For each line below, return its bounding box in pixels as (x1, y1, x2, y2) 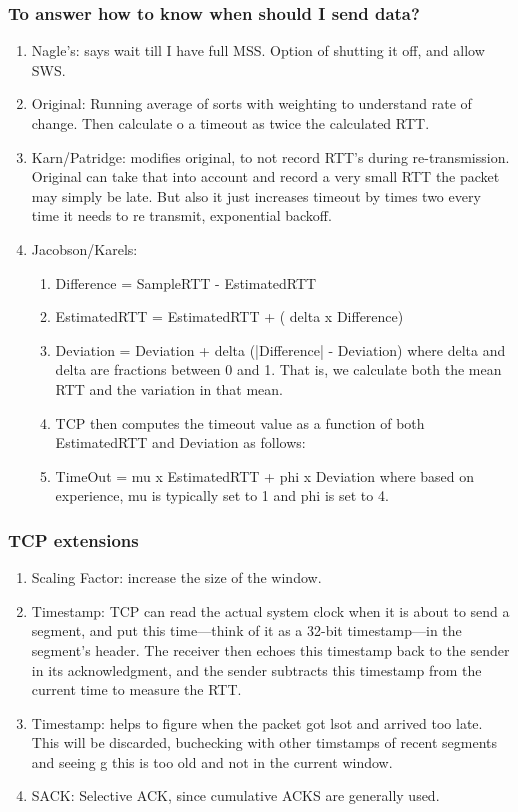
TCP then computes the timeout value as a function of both (55, 412, 425, 433)
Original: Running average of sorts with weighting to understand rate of (31, 93, 472, 114)
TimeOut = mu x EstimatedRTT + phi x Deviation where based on (55, 465, 475, 486)
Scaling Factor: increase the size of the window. (31, 567, 322, 588)
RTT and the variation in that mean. (55, 378, 283, 399)
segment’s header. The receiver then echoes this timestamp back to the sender (31, 639, 510, 660)
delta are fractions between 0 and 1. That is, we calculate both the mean (55, 359, 502, 380)
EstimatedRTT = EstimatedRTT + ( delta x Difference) (55, 306, 404, 327)
